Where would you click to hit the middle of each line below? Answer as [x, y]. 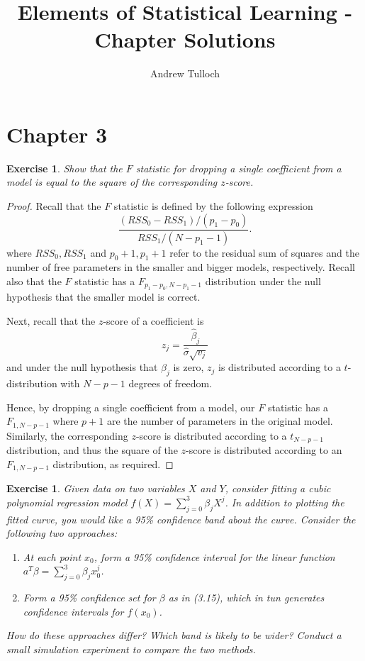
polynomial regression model [67, 502]
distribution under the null [263, 280]
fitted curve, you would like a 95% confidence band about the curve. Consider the [181, 519]
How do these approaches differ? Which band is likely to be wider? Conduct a [174, 635]
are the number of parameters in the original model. [220, 421]
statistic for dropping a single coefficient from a [238, 168]
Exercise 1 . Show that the [64, 168]
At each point [52, 556]
